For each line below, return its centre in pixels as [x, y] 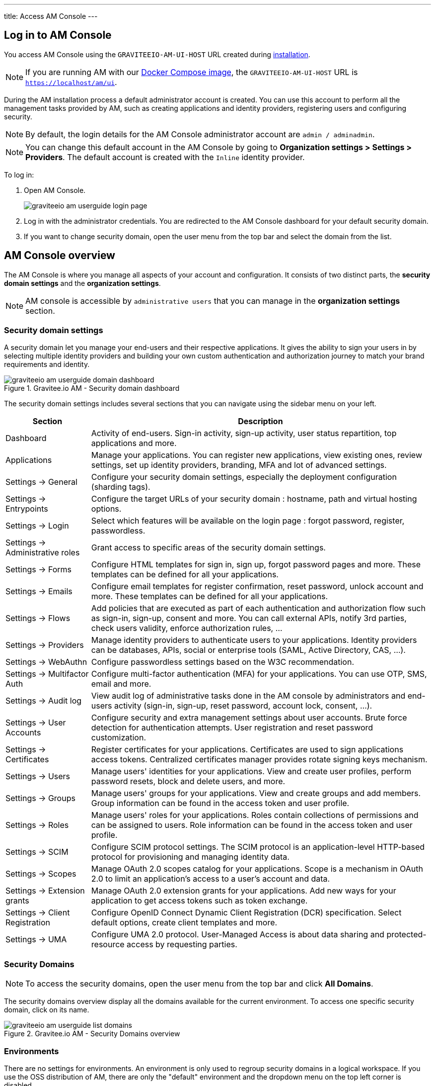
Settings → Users [38, 776]
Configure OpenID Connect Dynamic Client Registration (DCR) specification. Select [246, 913]
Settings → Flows [38, 618]
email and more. [121, 684]
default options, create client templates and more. [184, 923]
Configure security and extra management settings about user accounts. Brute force [249, 718]
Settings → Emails [39, 591]
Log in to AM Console [58, 35]
